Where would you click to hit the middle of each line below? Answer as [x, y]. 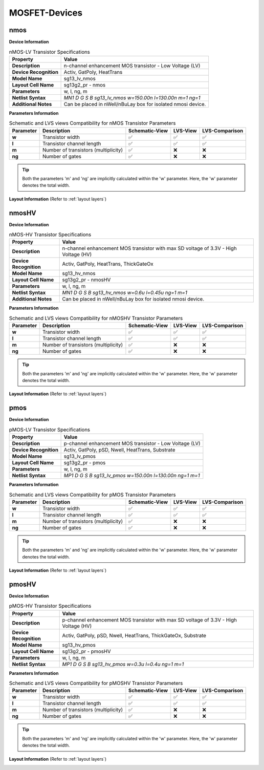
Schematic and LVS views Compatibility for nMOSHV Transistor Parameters [96, 319]
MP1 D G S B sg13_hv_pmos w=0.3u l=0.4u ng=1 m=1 [123, 664]
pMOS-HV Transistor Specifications [50, 606]
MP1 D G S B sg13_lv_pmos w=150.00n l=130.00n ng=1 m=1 [132, 475]
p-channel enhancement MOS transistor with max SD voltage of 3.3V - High [149, 620]
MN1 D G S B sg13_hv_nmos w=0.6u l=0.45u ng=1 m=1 [125, 293]
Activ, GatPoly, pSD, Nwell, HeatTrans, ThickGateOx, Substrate [134, 635]
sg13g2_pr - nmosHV [86, 280]
